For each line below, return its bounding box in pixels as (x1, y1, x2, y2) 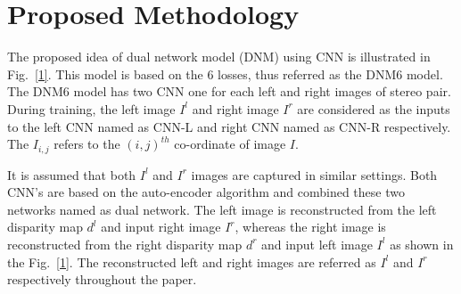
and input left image (261, 234, 373, 253)
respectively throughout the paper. (7, 270, 197, 289)
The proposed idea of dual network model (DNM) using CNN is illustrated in (7, 47, 431, 66)
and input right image (101, 217, 221, 236)
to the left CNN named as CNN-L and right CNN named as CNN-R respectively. (7, 117, 451, 135)
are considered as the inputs (297, 99, 450, 118)
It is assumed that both (7, 165, 136, 184)
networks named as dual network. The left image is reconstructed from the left (7, 200, 437, 218)
